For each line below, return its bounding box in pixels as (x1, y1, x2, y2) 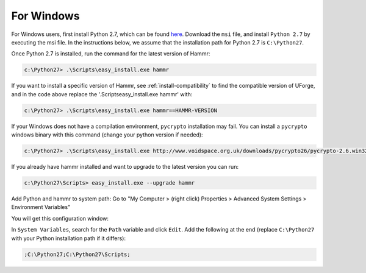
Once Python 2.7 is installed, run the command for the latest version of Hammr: (11, 50, 210, 57)
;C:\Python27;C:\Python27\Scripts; (24, 250, 131, 258)
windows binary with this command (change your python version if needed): (11, 131, 204, 138)
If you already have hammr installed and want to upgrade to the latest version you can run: (11, 163, 239, 171)
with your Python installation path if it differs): (11, 235, 126, 242)
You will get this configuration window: (11, 214, 109, 222)
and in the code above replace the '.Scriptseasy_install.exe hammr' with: (11, 90, 193, 97)
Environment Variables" (11, 204, 71, 211)
